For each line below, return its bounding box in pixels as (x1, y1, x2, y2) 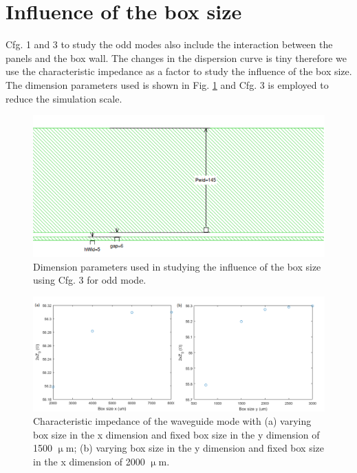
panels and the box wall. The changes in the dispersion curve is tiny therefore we (6, 50, 347, 65)
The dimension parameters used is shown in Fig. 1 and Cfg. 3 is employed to (6, 77, 329, 92)
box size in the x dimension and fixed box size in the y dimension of (33, 427, 320, 441)
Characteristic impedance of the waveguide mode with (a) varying (33, 414, 312, 428)
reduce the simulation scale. (6, 91, 122, 105)
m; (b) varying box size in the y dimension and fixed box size (65, 441, 325, 455)
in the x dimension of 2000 (33, 454, 145, 468)
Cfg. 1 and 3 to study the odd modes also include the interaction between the (6, 37, 333, 52)
